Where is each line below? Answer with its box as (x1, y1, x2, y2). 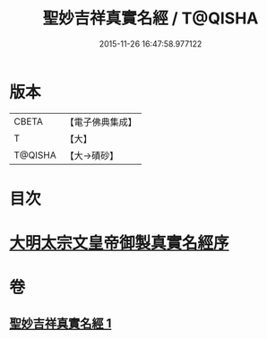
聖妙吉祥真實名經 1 (9, 316, 112, 331)
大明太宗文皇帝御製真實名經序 (9, 233, 230, 254)
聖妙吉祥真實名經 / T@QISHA (42, 8, 259, 29)
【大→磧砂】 (65, 149, 119, 161)
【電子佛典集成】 (65, 116, 137, 128)
